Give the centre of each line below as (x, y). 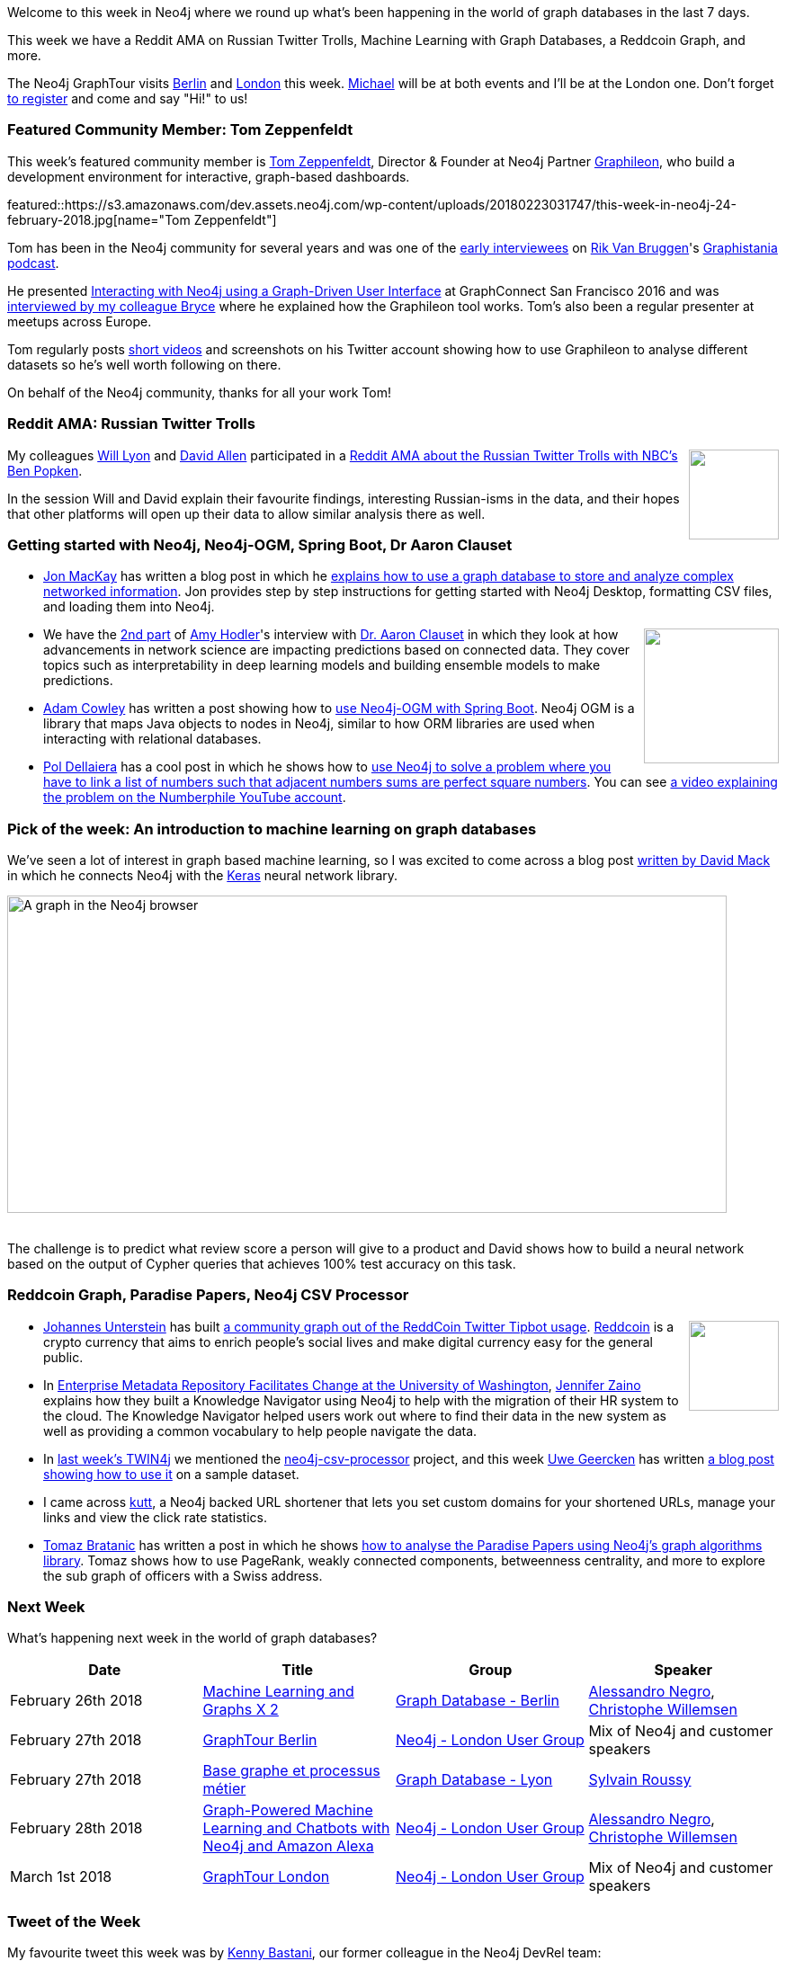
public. (63, 1357)
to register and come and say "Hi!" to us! (128, 98)
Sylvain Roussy (640, 1780)
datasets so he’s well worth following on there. (144, 364)
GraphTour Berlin (260, 1740)
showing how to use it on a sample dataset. (171, 1474)
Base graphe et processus (291, 1771)
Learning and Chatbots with (296, 1828)
